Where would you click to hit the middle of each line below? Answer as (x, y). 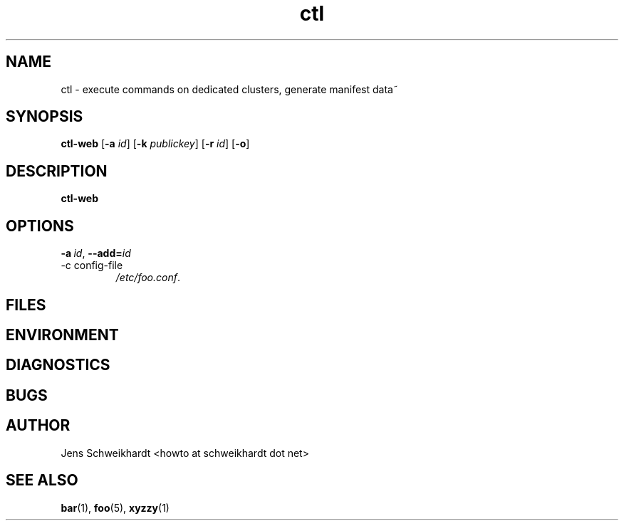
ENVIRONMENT (62, 335)
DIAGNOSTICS (58, 365)
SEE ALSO (42, 480)
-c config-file (92, 265)
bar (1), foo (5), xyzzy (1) (115, 507)
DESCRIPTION (57, 171)
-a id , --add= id (96, 253)
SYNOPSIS (45, 117)
